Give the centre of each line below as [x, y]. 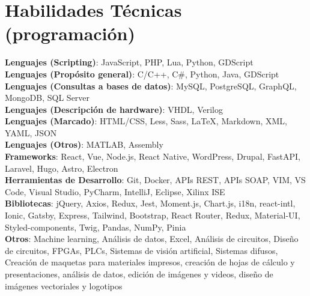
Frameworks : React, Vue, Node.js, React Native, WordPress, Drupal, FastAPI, [153, 156]
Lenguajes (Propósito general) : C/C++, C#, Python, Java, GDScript [142, 74]
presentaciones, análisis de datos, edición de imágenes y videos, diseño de [139, 274]
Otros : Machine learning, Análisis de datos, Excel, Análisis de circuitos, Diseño [152, 239]
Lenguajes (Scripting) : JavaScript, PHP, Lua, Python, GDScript [129, 62]
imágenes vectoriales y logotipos [64, 285]
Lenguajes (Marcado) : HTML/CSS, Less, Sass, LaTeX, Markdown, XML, [146, 121]
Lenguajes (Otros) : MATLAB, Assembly [84, 144]
